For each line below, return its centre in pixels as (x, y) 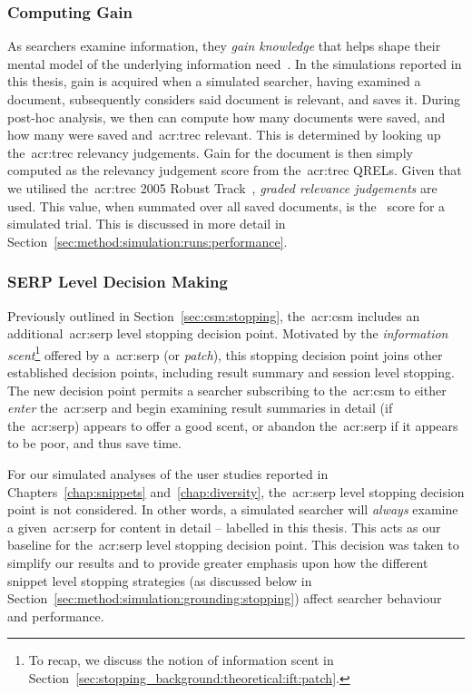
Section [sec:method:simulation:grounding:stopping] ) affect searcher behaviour (225, 598)
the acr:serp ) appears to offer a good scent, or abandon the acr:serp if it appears (233, 425)
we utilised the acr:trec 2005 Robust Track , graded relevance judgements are (222, 187)
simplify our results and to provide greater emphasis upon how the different (218, 562)
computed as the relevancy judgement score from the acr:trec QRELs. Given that (235, 170)
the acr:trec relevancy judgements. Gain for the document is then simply (210, 152)
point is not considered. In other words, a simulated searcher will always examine (233, 509)
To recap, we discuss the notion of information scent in (181, 660)
